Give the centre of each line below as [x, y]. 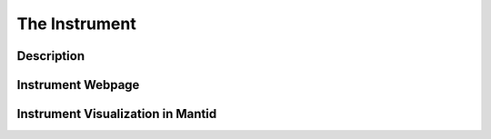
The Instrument [76, 24]
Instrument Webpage [78, 85]
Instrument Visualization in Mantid [117, 114]
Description [51, 56]
